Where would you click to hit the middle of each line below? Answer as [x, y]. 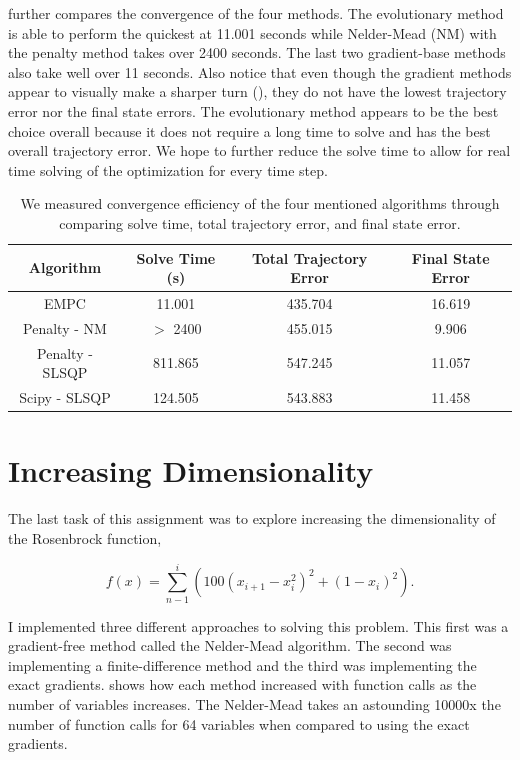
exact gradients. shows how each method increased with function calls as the [242, 684]
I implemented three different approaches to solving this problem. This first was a [258, 625]
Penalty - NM [65, 327]
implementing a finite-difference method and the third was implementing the [242, 664]
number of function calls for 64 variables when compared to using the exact [239, 723]
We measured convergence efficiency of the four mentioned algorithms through [260, 203]
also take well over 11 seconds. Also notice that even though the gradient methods [260, 71]
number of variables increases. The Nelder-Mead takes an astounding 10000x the [254, 704]
